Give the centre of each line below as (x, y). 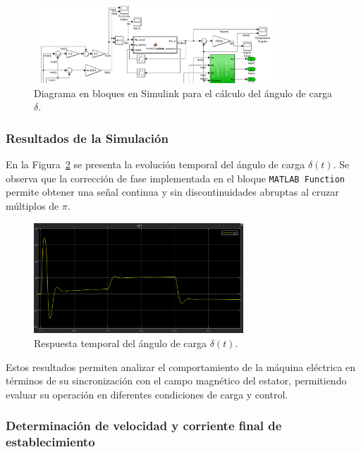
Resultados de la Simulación (87, 138)
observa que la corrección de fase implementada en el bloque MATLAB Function (175, 178)
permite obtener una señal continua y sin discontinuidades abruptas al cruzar (172, 192)
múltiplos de (32, 205)
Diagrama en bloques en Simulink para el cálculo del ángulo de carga (183, 93)
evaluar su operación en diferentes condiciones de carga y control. (147, 394)
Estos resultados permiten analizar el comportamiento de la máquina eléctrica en (181, 366)
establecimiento (50, 442)
